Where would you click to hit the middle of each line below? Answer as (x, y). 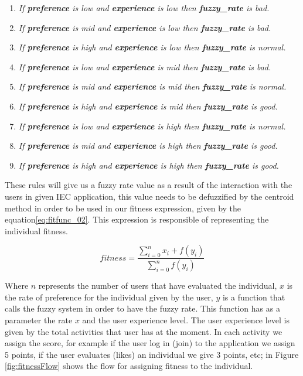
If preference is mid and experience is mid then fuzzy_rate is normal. (152, 86)
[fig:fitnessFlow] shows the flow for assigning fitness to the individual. (129, 366)
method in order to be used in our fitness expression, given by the (123, 208)
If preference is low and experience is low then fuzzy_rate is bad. (144, 8)
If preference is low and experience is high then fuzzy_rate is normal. (152, 126)
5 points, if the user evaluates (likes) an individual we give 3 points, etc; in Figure (152, 354)
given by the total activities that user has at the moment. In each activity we (144, 331)
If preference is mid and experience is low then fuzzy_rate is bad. (145, 27)
